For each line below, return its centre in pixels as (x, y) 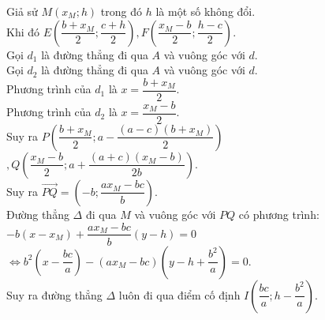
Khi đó (23, 31)
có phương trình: (279, 214)
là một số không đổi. (205, 11)
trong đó (121, 11)
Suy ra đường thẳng (54, 294)
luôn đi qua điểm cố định (179, 294)
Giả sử (22, 11)
